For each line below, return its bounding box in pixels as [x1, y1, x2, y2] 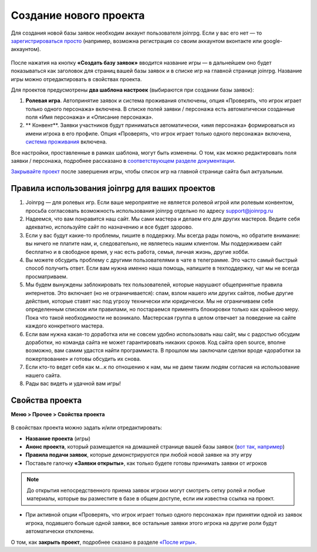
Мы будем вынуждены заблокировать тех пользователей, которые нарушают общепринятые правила [25, 281, 283, 288]
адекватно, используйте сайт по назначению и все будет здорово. [25, 223, 193, 230]
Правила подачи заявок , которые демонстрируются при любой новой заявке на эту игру [25, 451, 252, 459]
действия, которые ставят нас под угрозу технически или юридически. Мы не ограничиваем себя [25, 297, 274, 305]
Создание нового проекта [11, 9, 145, 22]
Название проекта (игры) [25, 435, 91, 442]
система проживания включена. [25, 138, 107, 145]
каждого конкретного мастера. [25, 322, 104, 329]
